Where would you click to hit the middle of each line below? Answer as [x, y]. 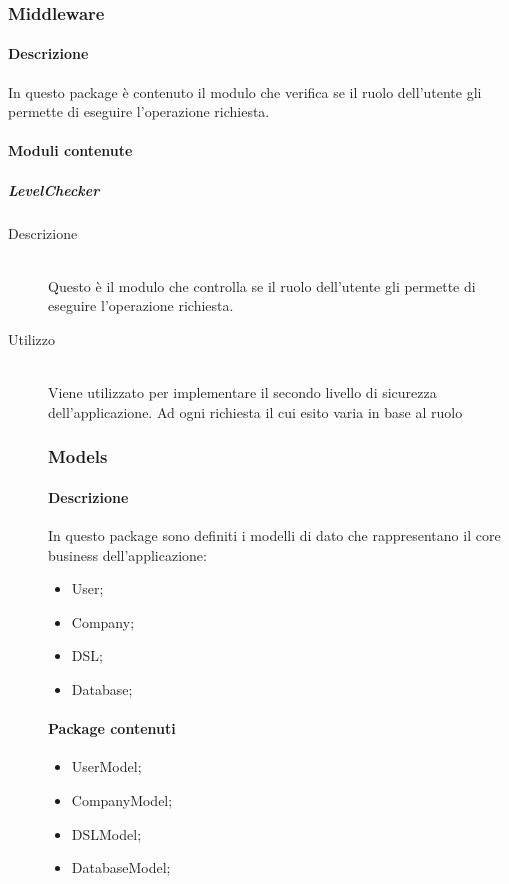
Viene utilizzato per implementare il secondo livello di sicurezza [242, 392]
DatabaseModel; [121, 867]
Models [78, 456]
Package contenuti [112, 728]
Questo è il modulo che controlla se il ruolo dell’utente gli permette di [262, 285]
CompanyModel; [122, 799]
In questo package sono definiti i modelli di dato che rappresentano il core [274, 534]
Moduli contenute [70, 150]
